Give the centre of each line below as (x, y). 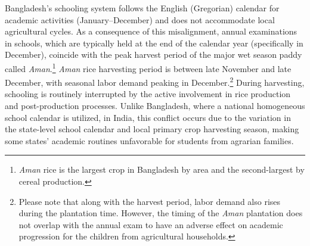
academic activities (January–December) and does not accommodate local (140, 19)
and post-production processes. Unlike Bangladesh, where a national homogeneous (155, 106)
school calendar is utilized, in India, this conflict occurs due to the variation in (148, 117)
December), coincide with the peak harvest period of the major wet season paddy (154, 55)
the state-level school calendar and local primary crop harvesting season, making (152, 129)
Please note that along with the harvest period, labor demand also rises (150, 201)
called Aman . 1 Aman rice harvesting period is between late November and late (148, 67)
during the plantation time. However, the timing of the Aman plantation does (161, 213)
